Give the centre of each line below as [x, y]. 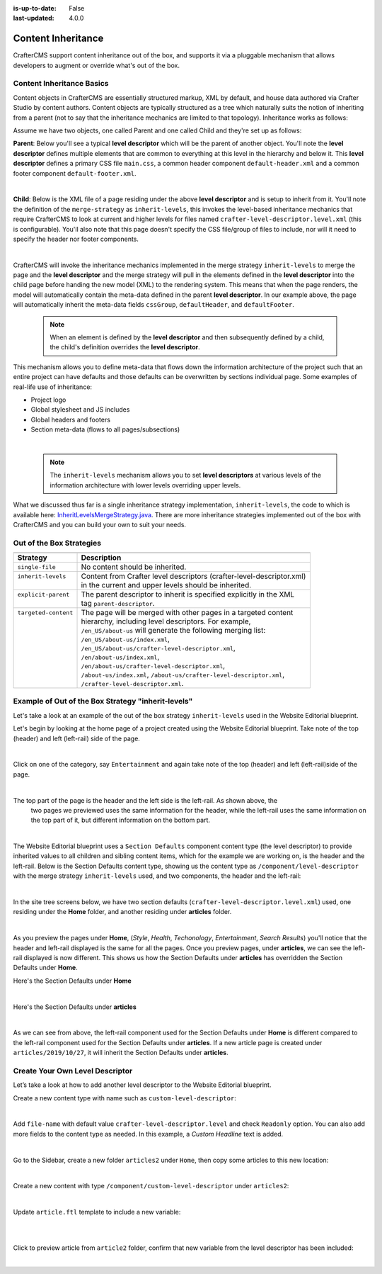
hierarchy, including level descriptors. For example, [166, 621]
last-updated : [34, 18]
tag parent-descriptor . [118, 604]
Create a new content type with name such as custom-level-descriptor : [125, 1098]
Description [101, 558]
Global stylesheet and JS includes [80, 410]
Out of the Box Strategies [57, 543]
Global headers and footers [71, 419]
